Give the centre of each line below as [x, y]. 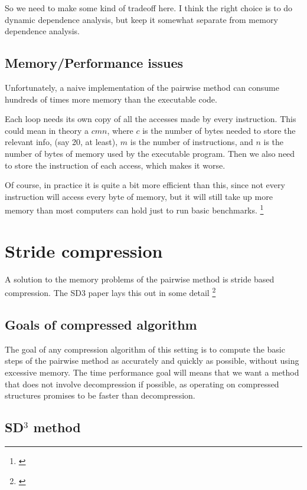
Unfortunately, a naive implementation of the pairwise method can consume [142, 87]
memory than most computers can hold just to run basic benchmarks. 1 [134, 209]
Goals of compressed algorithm [101, 324]
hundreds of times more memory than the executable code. [111, 99]
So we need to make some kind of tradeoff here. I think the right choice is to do [149, 8]
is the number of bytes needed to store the [219, 130]
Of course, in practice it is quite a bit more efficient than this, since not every [145, 185]
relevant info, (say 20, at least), [61, 142]
